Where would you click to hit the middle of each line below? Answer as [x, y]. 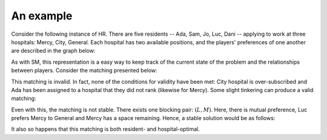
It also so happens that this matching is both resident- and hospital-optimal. [105, 129]
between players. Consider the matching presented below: [84, 70]
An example [42, 16]
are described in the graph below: [53, 51]
